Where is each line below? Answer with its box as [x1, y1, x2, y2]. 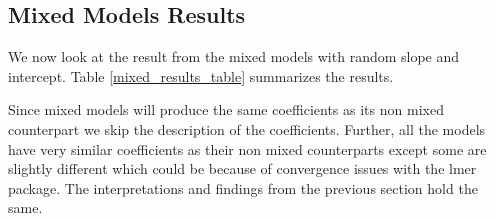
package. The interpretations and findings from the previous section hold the [8, 177, 478, 198]
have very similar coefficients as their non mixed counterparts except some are [8, 138, 487, 159]
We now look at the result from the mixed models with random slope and [8, 46, 460, 67]
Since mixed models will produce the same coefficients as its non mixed [8, 99, 444, 120]
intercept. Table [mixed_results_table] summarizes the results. [8, 65, 394, 86]
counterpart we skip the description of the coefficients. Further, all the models [8, 118, 486, 139]
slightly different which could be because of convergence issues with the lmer [8, 158, 477, 179]
